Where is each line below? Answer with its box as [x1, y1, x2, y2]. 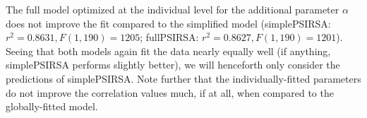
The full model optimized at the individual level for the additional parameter [6, 2, 339, 16]
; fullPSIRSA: [140, 30, 199, 45]
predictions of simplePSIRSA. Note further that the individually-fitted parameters [6, 71, 361, 85]
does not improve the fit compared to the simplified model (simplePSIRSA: [6, 16, 331, 30]
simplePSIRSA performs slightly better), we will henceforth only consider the [6, 57, 340, 72]
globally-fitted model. [6, 99, 98, 114]
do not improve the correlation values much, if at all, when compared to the [6, 85, 334, 100]
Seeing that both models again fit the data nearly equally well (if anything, [6, 43, 331, 58]
